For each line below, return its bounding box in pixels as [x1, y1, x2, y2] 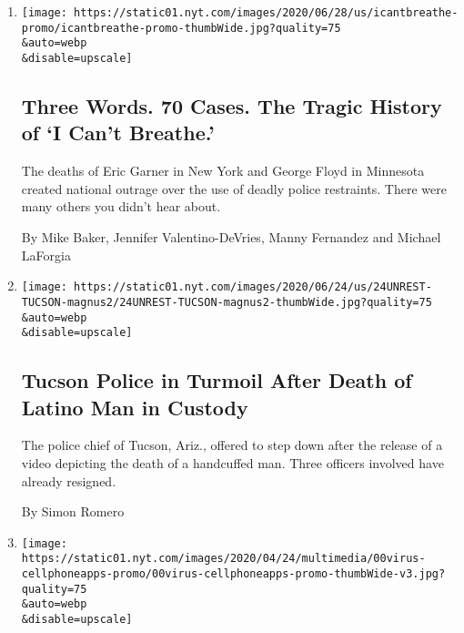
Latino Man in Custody [21, 393, 248, 421]
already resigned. [21, 471, 116, 490]
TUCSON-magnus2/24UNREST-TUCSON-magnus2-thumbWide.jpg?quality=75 [21, 295, 432, 309]
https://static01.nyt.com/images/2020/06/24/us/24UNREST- [74, 281, 432, 294]
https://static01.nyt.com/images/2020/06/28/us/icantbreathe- [74, 6, 459, 19]
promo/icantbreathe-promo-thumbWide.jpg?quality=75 [21, 21, 341, 35]
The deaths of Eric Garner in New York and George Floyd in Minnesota [21, 161, 425, 180]
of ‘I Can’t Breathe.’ [21, 118, 215, 147]
